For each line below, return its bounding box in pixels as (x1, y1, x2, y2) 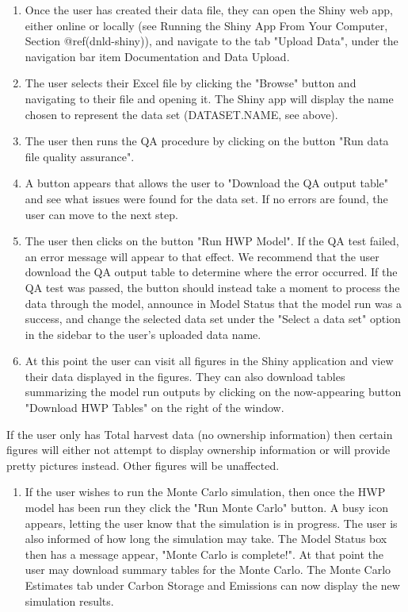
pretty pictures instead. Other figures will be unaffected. (6, 456, 280, 473)
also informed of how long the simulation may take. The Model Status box (25, 530, 387, 547)
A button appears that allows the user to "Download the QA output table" (25, 175, 389, 191)
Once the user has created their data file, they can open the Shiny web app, (25, 2, 394, 17)
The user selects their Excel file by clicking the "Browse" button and (25, 75, 357, 91)
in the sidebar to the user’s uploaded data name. (25, 325, 261, 342)
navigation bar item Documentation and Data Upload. (25, 48, 290, 64)
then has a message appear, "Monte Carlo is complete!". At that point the (25, 545, 384, 562)
